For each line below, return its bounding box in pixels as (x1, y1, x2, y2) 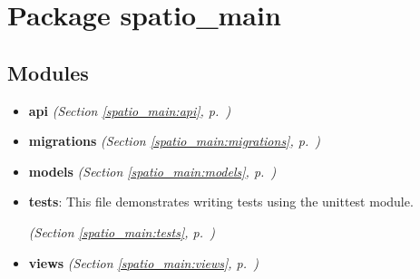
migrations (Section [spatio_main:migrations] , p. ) (28, 131, 321, 150)
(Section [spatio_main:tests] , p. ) (28, 222, 215, 241)
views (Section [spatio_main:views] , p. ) (28, 253, 259, 272)
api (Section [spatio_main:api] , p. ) (28, 101, 231, 120)
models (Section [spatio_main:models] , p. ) (28, 161, 277, 180)
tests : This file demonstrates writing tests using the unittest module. (28, 192, 414, 211)
